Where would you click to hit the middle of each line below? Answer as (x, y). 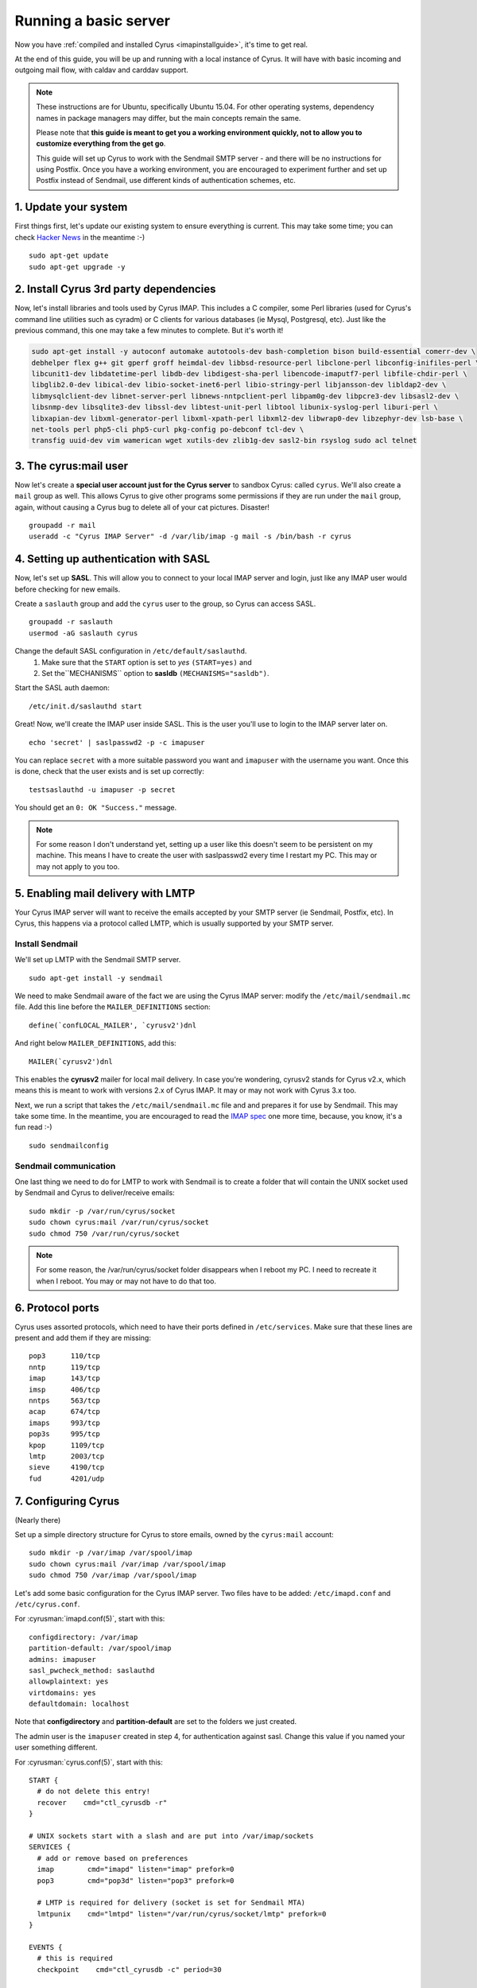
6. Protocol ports (57, 1308)
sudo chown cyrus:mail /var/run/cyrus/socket (119, 1222)
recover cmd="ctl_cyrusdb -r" (102, 1802)
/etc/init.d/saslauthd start (85, 706)
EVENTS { (46, 1947)
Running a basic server (93, 21)
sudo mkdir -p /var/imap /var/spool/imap (111, 1553)
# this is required (75, 1959)
